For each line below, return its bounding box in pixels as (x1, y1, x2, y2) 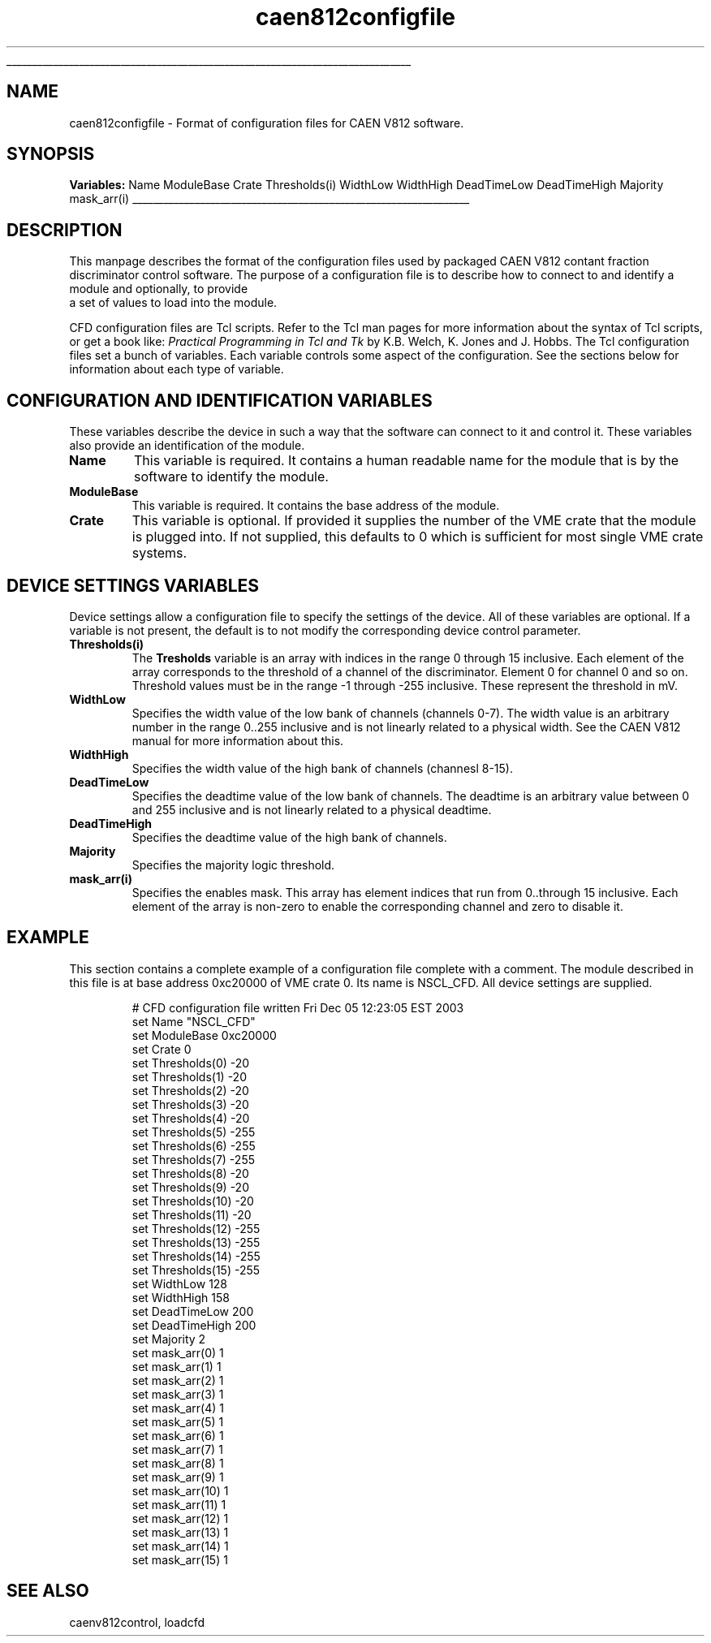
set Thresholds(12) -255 (131, 1221, 261, 1235)
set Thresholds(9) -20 (131, 1179, 249, 1194)
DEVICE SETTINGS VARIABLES (6, 575, 260, 596)
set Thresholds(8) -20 (131, 1166, 249, 1180)
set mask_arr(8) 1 (131, 1455, 224, 1470)
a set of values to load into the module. (69, 295, 278, 310)
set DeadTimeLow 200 (131, 1304, 254, 1318)
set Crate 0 (131, 1041, 192, 1056)
